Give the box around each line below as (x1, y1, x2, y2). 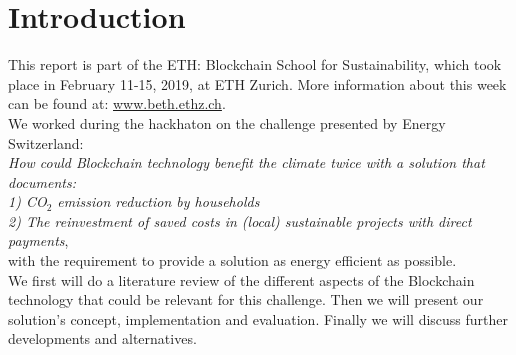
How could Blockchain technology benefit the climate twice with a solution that (8, 152, 485, 173)
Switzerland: (8, 132, 84, 153)
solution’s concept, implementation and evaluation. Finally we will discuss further (8, 308, 509, 329)
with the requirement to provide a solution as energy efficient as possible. (8, 250, 457, 271)
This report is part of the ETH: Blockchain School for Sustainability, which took (8, 54, 502, 75)
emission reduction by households (57, 191, 260, 212)
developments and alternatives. (8, 328, 197, 349)
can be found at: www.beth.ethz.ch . (8, 93, 226, 114)
